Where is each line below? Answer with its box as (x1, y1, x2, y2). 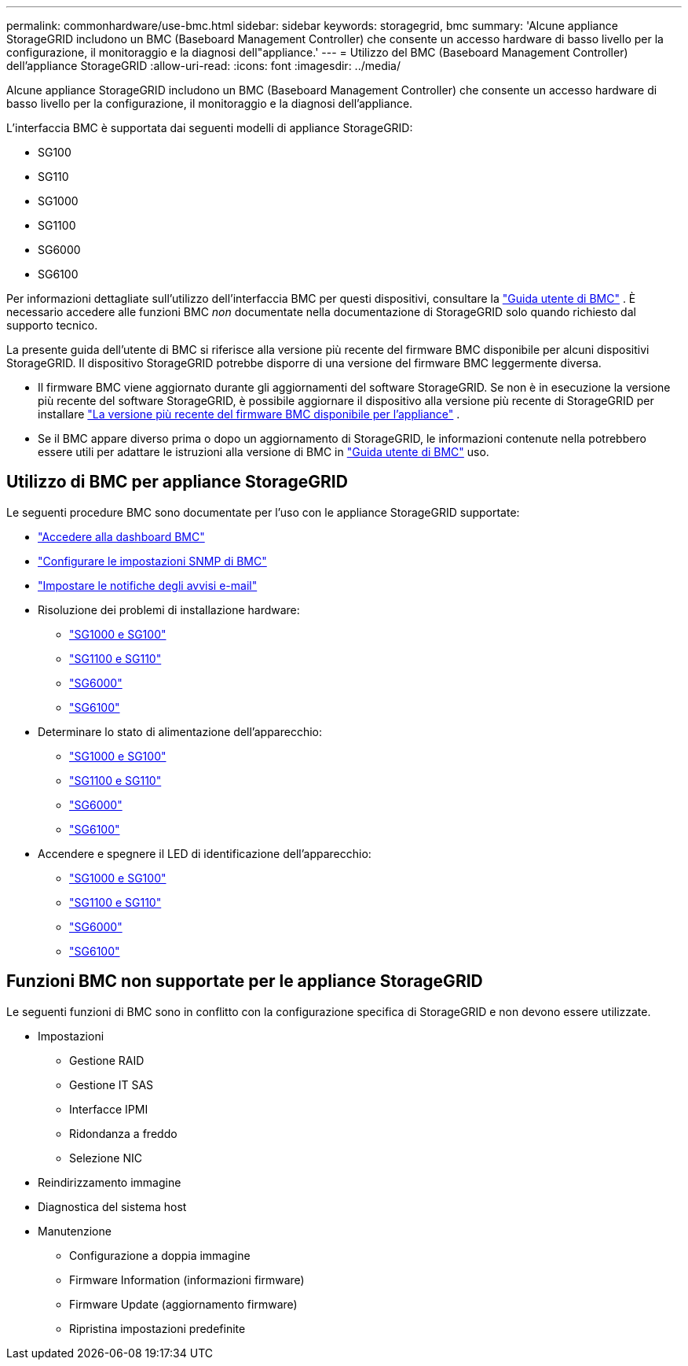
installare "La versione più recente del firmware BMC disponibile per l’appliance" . (38, 407, 460, 421)
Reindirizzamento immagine (38, 1175, 181, 1189)
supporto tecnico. (6, 318, 98, 332)
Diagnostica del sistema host (38, 1199, 187, 1213)
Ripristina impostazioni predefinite (69, 1321, 246, 1335)
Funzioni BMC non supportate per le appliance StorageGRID (6, 971, 483, 992)
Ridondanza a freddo (69, 1126, 177, 1140)
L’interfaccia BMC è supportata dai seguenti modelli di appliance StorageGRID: (6, 121, 413, 134)
